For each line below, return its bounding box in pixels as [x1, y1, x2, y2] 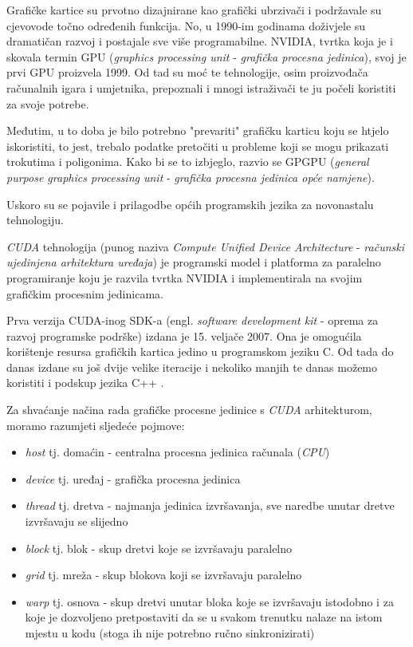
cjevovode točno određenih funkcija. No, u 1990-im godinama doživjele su [6, 17, 366, 34]
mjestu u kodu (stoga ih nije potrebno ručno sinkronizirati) [25, 625, 315, 641]
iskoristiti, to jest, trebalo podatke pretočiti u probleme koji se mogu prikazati [6, 137, 389, 154]
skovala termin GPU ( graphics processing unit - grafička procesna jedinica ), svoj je [6, 48, 407, 65]
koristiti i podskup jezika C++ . [6, 374, 164, 391]
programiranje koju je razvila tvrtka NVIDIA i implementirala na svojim [6, 269, 363, 286]
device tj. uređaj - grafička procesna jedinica [25, 470, 241, 487]
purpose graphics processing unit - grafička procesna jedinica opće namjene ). [6, 168, 375, 185]
